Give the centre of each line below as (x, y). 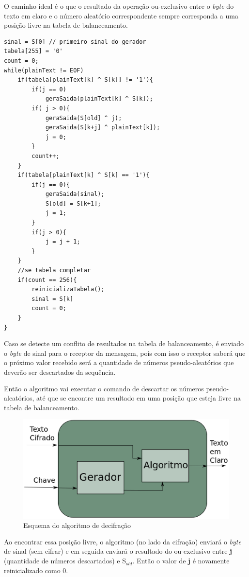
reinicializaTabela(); (68, 289)
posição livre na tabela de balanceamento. (66, 25)
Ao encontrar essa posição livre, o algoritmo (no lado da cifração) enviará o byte (123, 541)
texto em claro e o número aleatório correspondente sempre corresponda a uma (121, 15)
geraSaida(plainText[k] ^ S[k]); (99, 99)
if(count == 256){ (47, 280)
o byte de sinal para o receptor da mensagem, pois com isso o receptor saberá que (125, 353)
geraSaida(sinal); (75, 194)
